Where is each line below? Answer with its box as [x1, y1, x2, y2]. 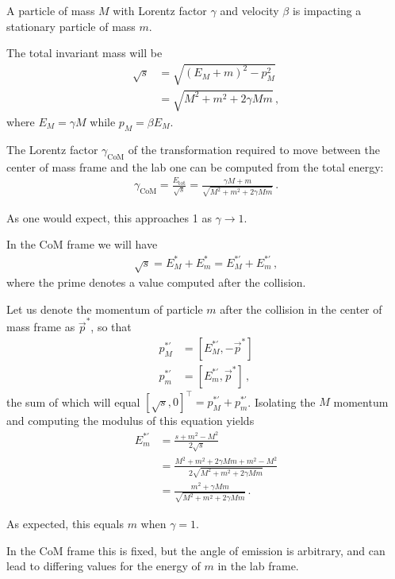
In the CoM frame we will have [6, 236, 158, 253]
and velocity [220, 2, 279, 18]
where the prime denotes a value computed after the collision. [6, 274, 306, 291]
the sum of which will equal [6, 393, 140, 410]
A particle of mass [6, 2, 95, 18]
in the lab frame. [217, 558, 299, 574]
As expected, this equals [6, 515, 124, 532]
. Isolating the [247, 393, 316, 410]
